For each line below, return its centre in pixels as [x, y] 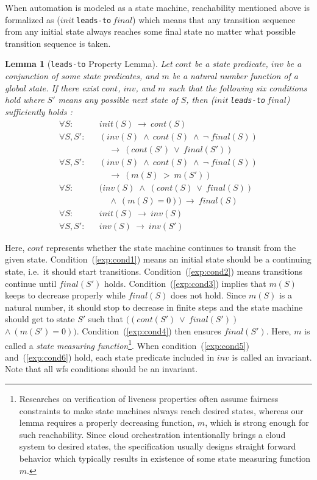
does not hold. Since [208, 295]
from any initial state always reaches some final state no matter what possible [150, 31]
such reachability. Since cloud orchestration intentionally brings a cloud [152, 434]
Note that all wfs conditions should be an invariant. [102, 369]
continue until [31, 283]
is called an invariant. [272, 357]
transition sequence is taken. [58, 43]
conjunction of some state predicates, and [82, 76]
